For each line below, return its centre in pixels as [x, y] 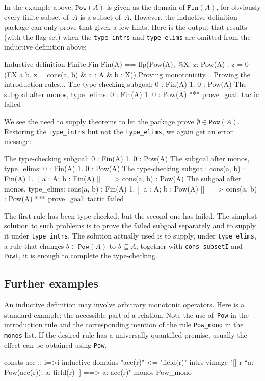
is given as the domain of [146, 7]
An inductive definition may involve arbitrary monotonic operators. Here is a [124, 305]
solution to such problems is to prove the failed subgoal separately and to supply [130, 225]
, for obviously [238, 7]
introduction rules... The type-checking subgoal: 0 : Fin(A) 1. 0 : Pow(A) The [125, 84]
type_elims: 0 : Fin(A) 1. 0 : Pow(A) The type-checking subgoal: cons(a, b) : [125, 168]
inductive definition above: [45, 47]
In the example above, [39, 7]
